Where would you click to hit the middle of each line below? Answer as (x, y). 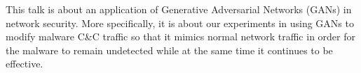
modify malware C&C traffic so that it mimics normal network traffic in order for (180, 36)
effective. (25, 64)
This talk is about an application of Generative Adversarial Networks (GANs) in (179, 9)
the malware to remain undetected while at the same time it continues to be (169, 50)
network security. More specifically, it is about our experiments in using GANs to (180, 23)
